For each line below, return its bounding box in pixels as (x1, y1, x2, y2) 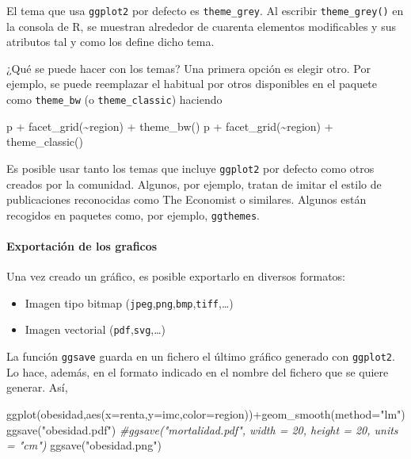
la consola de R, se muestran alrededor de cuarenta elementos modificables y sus (6, 17, 396, 34)
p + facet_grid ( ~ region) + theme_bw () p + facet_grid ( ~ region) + (6, 117, 333, 134)
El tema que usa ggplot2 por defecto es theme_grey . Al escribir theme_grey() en (6, 2, 404, 18)
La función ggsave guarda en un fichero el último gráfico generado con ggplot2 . (6, 348, 395, 365)
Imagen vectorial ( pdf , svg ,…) (25, 321, 166, 338)
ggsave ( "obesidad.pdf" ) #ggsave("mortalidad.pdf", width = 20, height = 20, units (6, 421, 398, 438)
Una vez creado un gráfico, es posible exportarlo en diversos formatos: (6, 268, 345, 285)
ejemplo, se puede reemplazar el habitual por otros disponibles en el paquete (6, 75, 377, 92)
